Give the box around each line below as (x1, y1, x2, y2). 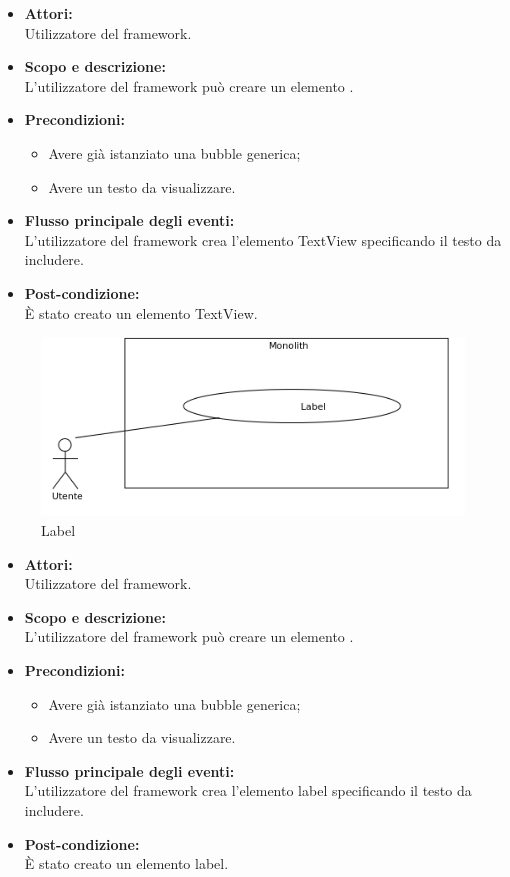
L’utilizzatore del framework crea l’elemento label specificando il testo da (24, 780, 472, 801)
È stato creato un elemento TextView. (24, 302, 258, 323)
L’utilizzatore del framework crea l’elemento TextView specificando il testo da (24, 229, 502, 250)
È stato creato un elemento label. (24, 853, 229, 874)
